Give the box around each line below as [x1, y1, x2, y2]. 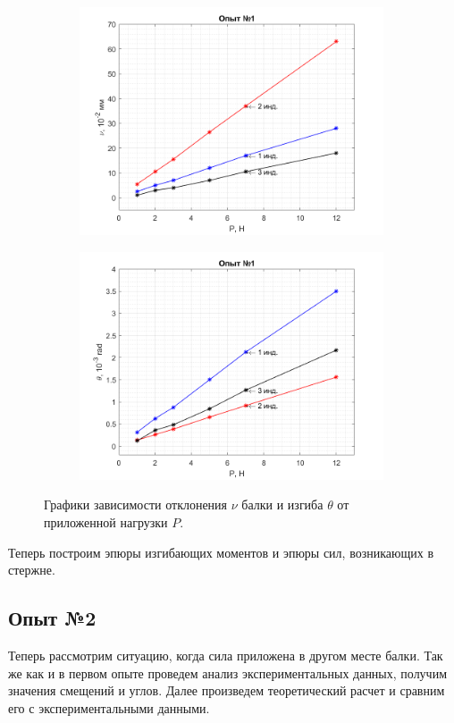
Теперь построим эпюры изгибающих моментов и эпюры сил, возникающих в [8, 542, 433, 561]
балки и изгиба [241, 495, 324, 514]
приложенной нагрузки [44, 513, 168, 531]
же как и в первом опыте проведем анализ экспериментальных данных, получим [8, 663, 448, 682]
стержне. [8, 560, 55, 579]
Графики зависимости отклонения [44, 495, 228, 514]
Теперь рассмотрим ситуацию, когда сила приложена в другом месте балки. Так [8, 645, 443, 664]
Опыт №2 [8, 604, 97, 632]
